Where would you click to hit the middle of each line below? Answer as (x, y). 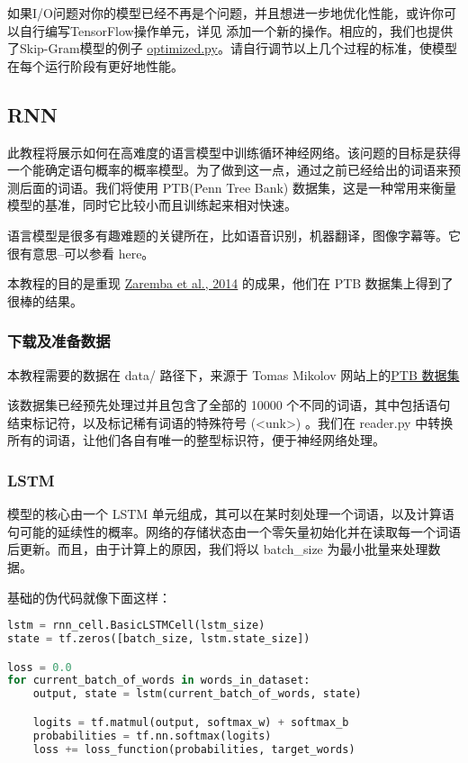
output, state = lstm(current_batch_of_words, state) (197, 694)
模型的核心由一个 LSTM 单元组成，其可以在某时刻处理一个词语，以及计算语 (231, 514)
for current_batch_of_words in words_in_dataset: (159, 681)
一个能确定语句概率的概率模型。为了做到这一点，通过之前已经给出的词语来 (228, 170)
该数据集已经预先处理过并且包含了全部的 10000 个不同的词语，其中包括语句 (229, 405)
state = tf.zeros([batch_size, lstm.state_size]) (159, 638)
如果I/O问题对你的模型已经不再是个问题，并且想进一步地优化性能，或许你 (225, 13)
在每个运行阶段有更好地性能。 (95, 65)
